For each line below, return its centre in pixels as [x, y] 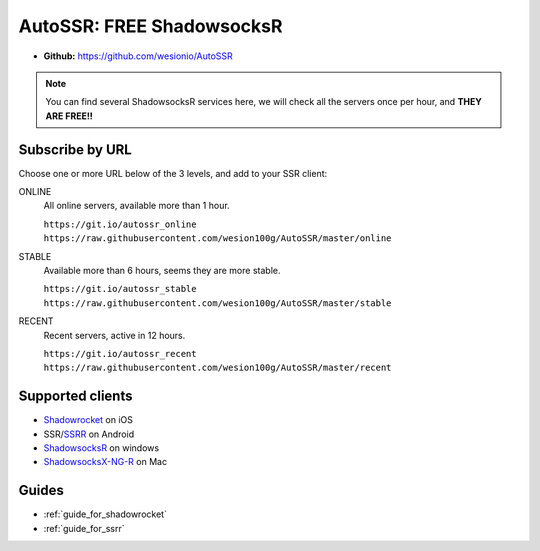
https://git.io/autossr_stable [120, 289]
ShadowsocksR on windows [101, 448]
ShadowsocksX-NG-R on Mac [105, 462]
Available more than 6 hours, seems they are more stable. [162, 270]
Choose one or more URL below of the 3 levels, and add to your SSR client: [173, 173]
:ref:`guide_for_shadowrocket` [105, 514]
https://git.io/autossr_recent [120, 353]
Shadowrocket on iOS [88, 420]
